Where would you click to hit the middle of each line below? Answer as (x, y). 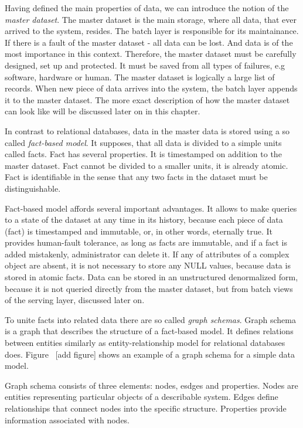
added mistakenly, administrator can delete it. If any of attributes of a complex (147, 254)
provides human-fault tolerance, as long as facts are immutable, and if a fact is (146, 242)
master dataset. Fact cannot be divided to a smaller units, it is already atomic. (147, 165)
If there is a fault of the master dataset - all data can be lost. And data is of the (149, 42)
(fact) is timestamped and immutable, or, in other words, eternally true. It (139, 231)
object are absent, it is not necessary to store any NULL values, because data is (148, 265)
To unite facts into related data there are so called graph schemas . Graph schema (150, 319)
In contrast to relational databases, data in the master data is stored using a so (147, 130)
